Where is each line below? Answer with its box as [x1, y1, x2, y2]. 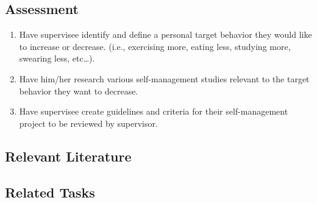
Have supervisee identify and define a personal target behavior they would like [19, 28, 312, 41]
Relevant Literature [5, 146, 132, 165]
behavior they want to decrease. [19, 84, 138, 97]
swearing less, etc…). [19, 52, 95, 65]
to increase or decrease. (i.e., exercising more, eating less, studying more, [19, 40, 291, 52]
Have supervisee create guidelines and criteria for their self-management [19, 105, 288, 118]
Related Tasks [5, 182, 95, 201]
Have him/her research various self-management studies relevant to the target [19, 72, 310, 85]
